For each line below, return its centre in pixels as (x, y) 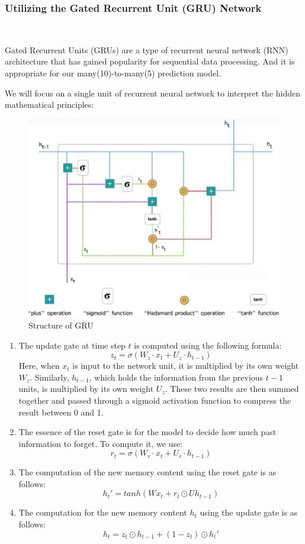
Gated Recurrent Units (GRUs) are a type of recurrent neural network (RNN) (147, 49)
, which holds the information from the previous (176, 377)
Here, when (39, 366)
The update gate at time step (72, 345)
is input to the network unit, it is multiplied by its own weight (186, 366)
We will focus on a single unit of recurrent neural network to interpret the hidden (153, 93)
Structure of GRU (61, 325)
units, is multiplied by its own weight (86, 389)
